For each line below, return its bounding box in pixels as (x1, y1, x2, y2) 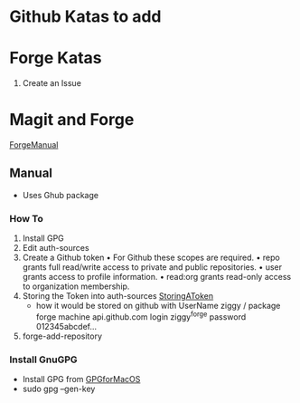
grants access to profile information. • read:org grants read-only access (22, 272, 292, 283)
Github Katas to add (9, 6, 162, 27)
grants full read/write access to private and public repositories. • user (22, 262, 283, 273)
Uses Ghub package (22, 189, 99, 200)
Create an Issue (22, 78, 81, 89)
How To (9, 212, 43, 225)
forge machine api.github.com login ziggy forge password (35, 310, 247, 322)
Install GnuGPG (9, 353, 79, 366)
